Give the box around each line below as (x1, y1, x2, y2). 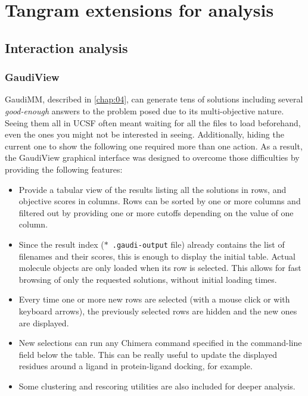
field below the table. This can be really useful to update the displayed (18, 348, 277, 360)
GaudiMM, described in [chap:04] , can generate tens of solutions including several (5, 93, 303, 105)
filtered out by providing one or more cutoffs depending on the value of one (18, 206, 294, 219)
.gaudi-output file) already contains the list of (112, 238, 285, 250)
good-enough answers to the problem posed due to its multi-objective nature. (5, 104, 284, 117)
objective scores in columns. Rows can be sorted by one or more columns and (18, 195, 301, 207)
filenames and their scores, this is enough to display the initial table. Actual (18, 250, 295, 262)
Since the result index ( (18, 238, 104, 250)
